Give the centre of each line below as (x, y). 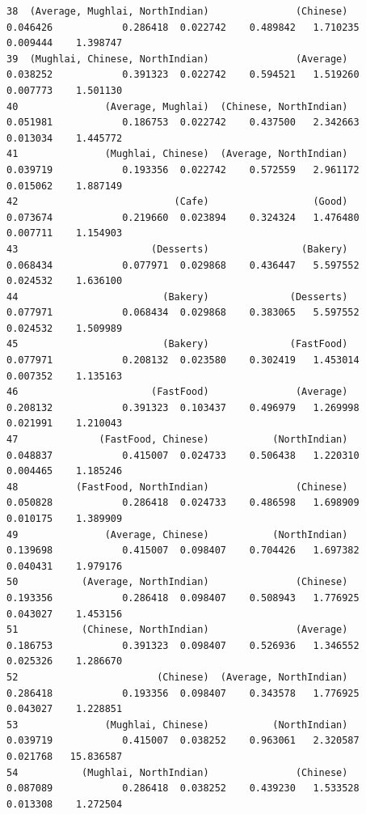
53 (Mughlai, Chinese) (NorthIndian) (177, 725)
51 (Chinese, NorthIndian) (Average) (177, 630)
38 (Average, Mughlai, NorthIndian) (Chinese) (177, 11)
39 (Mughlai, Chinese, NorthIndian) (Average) (177, 59)
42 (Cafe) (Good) (177, 202)
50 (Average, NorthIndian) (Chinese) (177, 582)
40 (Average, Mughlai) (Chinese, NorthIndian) (177, 106)
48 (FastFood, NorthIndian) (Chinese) (177, 487)
